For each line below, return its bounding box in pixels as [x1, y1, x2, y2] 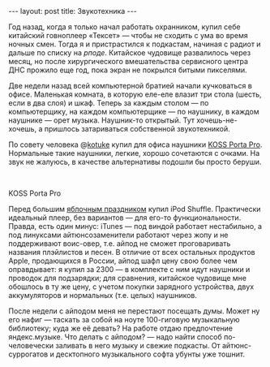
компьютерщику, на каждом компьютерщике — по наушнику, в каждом [8, 107, 259, 116]
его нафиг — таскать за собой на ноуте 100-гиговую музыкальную [8, 315, 241, 324]
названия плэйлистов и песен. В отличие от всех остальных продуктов [8, 248, 255, 257]
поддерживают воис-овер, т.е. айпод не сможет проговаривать [8, 239, 231, 248]
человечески [8, 341, 54, 350]
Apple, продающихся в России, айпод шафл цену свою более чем [8, 256, 238, 266]
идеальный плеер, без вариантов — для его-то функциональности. [8, 213, 242, 222]
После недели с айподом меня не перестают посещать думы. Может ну [8, 306, 260, 316]
